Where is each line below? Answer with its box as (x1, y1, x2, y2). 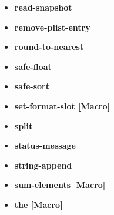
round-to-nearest (14, 41, 84, 53)
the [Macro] (14, 198, 63, 210)
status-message (14, 139, 76, 152)
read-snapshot (14, 1, 72, 13)
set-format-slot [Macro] (14, 99, 110, 112)
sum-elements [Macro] (14, 179, 106, 191)
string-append (14, 159, 72, 171)
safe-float (14, 60, 52, 72)
